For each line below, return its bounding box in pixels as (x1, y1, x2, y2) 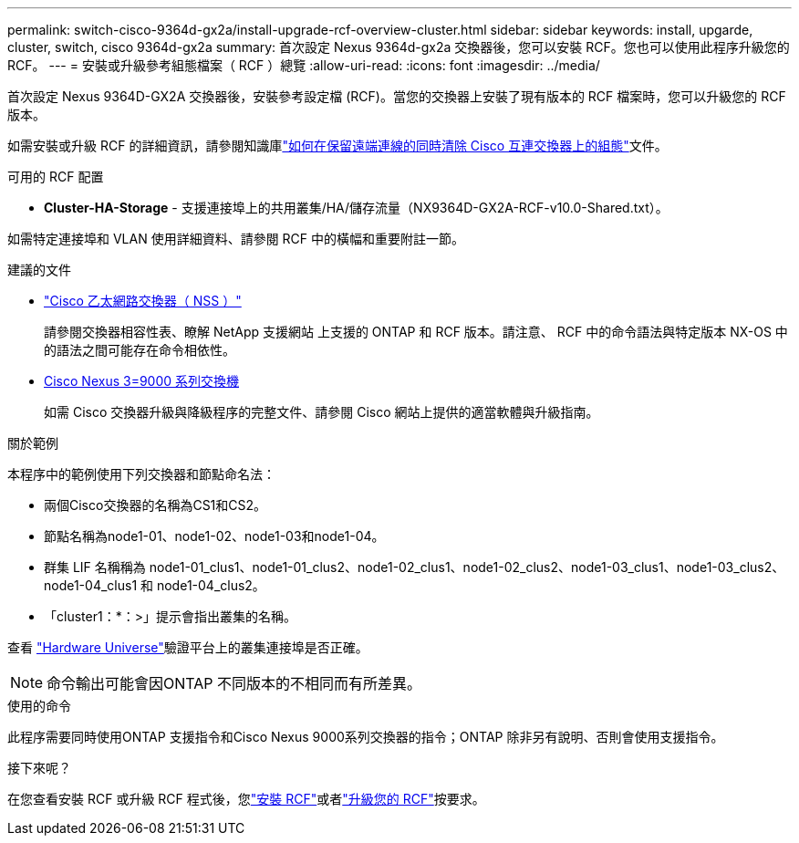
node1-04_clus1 (44, 578, 138, 593)
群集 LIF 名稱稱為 (44, 559, 146, 575)
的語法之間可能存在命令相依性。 (44, 342, 235, 358)
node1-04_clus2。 (156, 578, 265, 593)
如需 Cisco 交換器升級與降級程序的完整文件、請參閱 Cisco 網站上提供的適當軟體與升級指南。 (44, 404, 599, 420)
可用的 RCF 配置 (7, 169, 104, 184)
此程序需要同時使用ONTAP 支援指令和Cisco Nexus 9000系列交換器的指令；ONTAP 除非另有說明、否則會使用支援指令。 (7, 729, 724, 744)
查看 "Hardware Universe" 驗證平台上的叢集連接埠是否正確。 (7, 640, 368, 655)
